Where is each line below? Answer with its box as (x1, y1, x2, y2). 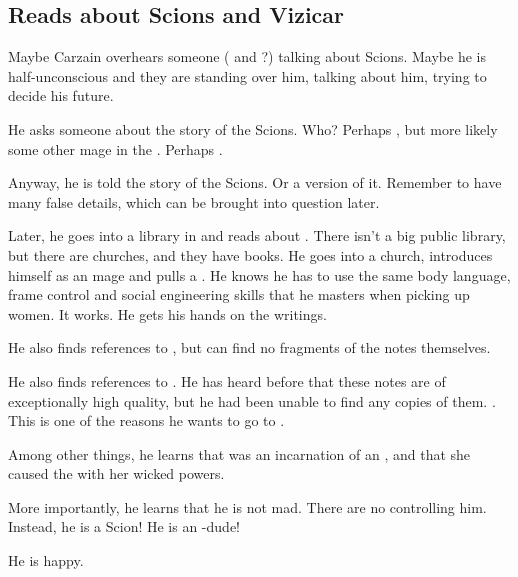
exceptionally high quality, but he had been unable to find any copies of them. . (8, 390, 496, 411)
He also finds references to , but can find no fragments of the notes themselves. (8, 337, 491, 358)
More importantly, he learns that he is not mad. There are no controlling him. (8, 496, 487, 517)
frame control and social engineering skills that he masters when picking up (8, 284, 470, 305)
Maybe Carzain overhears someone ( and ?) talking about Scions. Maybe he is (8, 46, 486, 67)
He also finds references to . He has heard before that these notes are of (8, 370, 446, 391)
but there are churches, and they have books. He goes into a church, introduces (8, 244, 493, 265)
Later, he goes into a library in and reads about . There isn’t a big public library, (8, 225, 506, 246)
